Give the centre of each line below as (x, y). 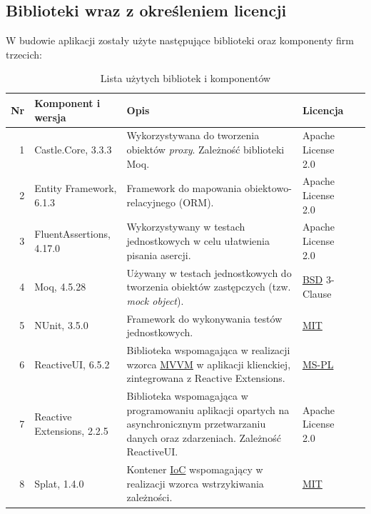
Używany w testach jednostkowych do (209, 272)
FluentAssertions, (72, 234)
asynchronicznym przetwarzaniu (196, 424)
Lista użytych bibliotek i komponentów (185, 78)
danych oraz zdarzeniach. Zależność (204, 437)
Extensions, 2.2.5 (71, 430)
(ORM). (196, 202)
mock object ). (155, 300)
